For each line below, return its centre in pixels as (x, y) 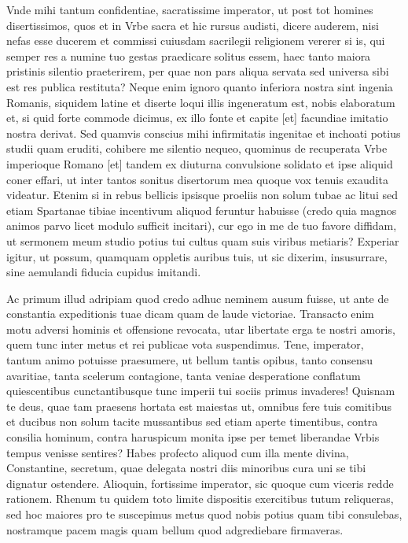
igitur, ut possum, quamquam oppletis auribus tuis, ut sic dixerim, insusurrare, (197, 256)
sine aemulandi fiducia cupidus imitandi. (104, 272)
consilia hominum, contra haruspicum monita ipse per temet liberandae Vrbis (193, 437)
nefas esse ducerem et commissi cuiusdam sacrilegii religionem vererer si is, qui (196, 41)
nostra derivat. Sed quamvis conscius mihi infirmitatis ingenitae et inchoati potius (204, 133)
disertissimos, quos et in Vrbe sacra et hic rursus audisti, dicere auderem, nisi (193, 25)
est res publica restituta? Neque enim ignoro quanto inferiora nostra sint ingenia (200, 86)
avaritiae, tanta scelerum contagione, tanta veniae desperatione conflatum (184, 375)
